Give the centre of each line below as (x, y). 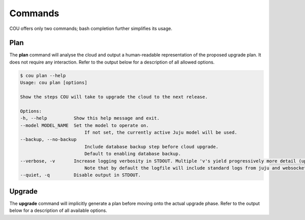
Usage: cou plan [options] (54, 83)
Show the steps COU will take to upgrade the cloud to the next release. (114, 97)
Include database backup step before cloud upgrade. (151, 147)
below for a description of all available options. (58, 210)
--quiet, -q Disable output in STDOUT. (80, 175)
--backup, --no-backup (48, 139)
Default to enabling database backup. (133, 154)
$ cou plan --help (43, 75)
